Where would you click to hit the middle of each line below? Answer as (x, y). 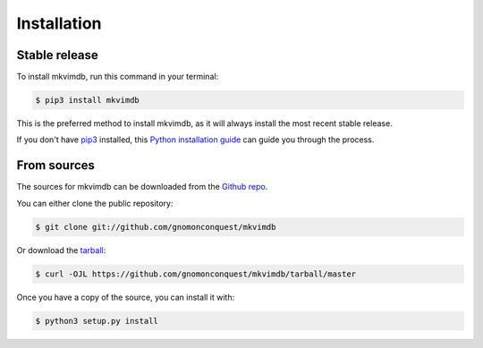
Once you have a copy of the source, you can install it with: (126, 297)
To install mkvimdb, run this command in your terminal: (118, 77)
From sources (56, 166)
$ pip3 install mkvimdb (88, 100)
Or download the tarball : (61, 250)
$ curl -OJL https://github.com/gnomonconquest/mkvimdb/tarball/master (196, 274)
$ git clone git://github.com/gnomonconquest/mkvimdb (156, 227)
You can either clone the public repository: (95, 203)
